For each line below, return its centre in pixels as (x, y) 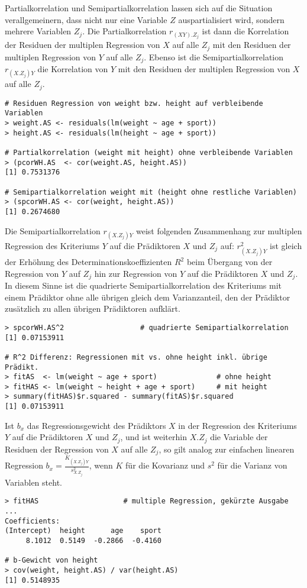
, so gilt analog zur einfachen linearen (227, 449)
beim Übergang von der (230, 262)
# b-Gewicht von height (51, 560)
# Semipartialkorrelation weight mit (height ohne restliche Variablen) (151, 192)
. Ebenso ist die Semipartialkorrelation (214, 56)
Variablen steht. (33, 482)
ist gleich (286, 245)
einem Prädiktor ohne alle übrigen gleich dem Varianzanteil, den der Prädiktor (148, 297)
